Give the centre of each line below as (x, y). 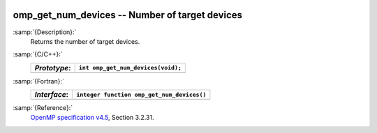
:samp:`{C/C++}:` (38, 54)
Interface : (52, 95)
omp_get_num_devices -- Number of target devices (128, 15)
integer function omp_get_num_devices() (141, 94)
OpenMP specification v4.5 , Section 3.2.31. (92, 118)
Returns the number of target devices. (85, 41)
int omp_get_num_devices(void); (130, 68)
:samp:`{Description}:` (45, 32)
